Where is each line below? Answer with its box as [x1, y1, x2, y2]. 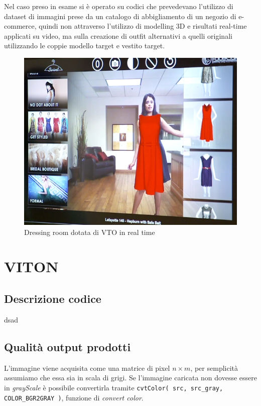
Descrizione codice [4, 291, 101, 306]
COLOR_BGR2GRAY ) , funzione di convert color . [4, 392, 144, 402]
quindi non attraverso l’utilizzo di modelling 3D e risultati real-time [39, 21, 247, 31]
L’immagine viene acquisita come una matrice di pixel [4, 362, 170, 373]
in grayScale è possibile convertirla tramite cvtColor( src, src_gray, [4, 382, 223, 392]
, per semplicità [190, 362, 238, 373]
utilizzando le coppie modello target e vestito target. [4, 40, 165, 51]
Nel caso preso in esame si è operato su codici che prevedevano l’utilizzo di [4, 1, 233, 11]
